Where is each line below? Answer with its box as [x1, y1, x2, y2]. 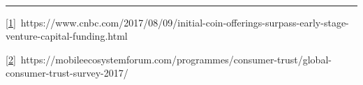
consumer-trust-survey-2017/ [6, 65, 128, 80]
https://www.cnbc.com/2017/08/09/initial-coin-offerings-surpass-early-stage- [20, 15, 349, 29]
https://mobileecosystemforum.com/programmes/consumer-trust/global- [20, 52, 332, 66]
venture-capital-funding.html [6, 29, 128, 43]
